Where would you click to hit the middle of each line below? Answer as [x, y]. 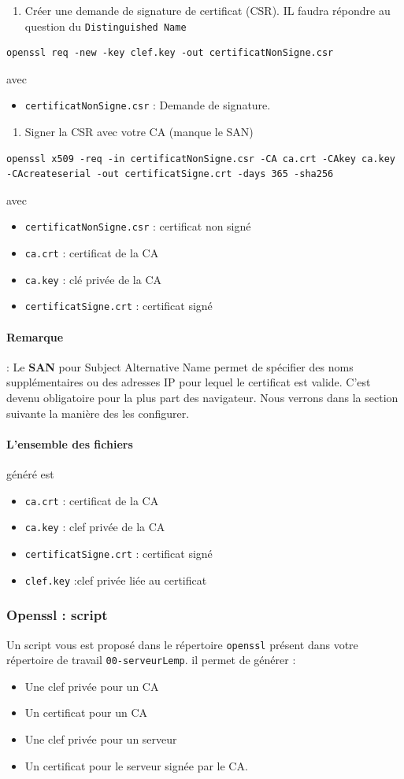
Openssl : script [57, 615]
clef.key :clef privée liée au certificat [116, 580]
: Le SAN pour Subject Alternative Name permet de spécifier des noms [180, 366]
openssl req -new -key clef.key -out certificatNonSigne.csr [170, 53]
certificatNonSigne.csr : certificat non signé [138, 226]
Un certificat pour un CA [86, 713]
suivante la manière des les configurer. [98, 413]
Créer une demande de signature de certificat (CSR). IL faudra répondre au [208, 10]
